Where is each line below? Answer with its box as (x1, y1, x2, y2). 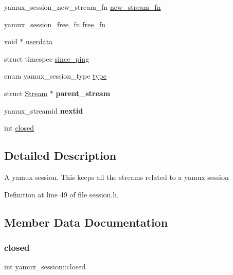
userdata (26, 36, 53, 47)
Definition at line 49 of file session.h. (4, 189, 119, 199)
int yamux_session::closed (4, 261, 86, 272)
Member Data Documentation (4, 214, 168, 230)
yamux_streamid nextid (4, 105, 83, 116)
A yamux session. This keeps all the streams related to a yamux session (4, 171, 229, 182)
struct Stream (4, 87, 48, 98)
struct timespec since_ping (4, 53, 89, 64)
